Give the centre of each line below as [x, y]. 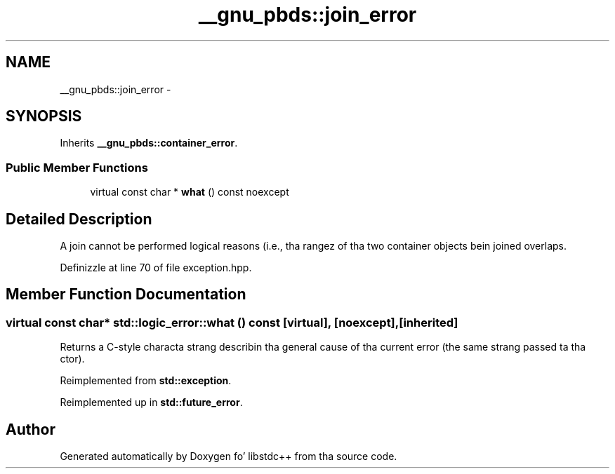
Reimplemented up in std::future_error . [151, 402]
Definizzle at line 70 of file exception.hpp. [156, 268]
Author [31, 429]
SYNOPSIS [44, 116]
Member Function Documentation [126, 294]
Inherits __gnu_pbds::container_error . [149, 143]
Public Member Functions [77, 167]
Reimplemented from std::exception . [146, 381]
